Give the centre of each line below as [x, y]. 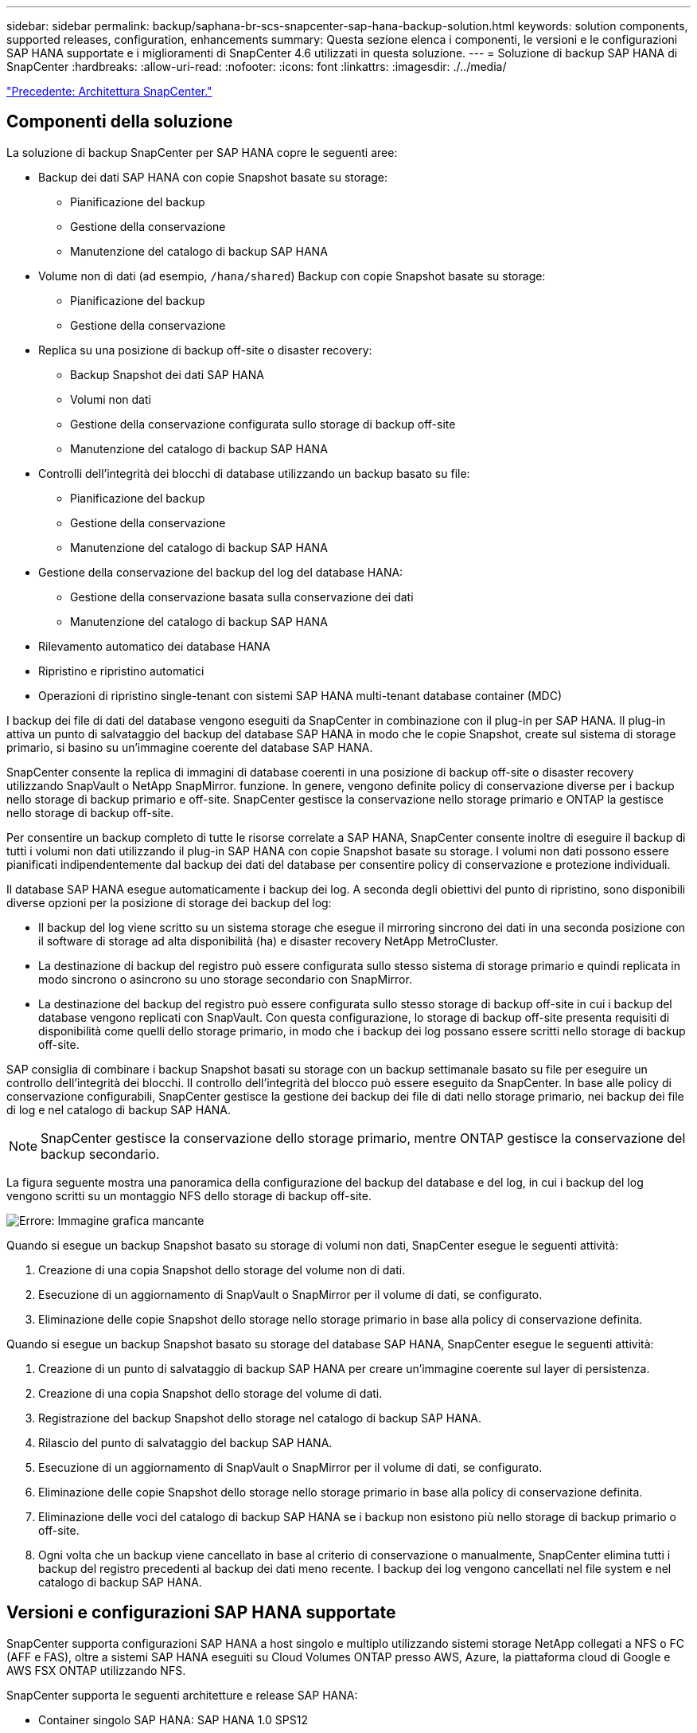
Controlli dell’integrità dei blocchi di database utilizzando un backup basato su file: [254, 473]
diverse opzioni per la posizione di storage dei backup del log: [169, 902]
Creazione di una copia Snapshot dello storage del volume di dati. [210, 1393]
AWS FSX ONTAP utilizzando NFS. [96, 1670]
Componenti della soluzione [120, 122]
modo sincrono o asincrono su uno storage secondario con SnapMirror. [225, 979]
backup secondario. [100, 1154]
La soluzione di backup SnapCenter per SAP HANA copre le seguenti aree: [202, 152]
